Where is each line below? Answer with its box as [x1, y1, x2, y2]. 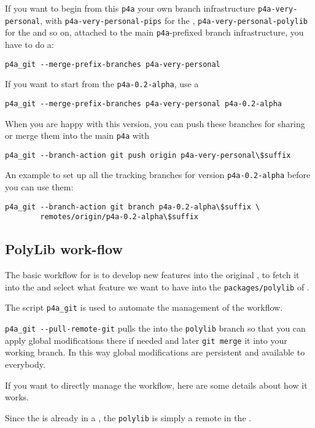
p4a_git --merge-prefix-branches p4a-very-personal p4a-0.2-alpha [5, 99, 282, 108]
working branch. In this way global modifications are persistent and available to [5, 346, 305, 359]
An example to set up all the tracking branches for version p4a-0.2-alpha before [5, 168, 311, 181]
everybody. [5, 358, 45, 371]
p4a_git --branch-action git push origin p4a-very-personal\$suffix [5, 150, 291, 160]
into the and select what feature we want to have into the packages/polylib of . [5, 280, 309, 293]
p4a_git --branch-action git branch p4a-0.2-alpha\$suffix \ [5, 202, 260, 211]
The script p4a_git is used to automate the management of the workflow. [5, 301, 283, 314]
